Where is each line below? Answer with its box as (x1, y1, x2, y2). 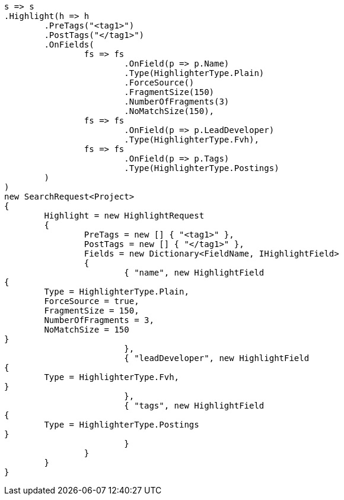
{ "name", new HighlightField (124, 268, 265, 277)
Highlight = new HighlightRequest (44, 211, 205, 220)
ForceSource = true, (44, 296, 139, 306)
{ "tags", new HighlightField (124, 401, 265, 410)
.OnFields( (44, 40, 94, 49)
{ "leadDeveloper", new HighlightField (124, 353, 310, 363)
